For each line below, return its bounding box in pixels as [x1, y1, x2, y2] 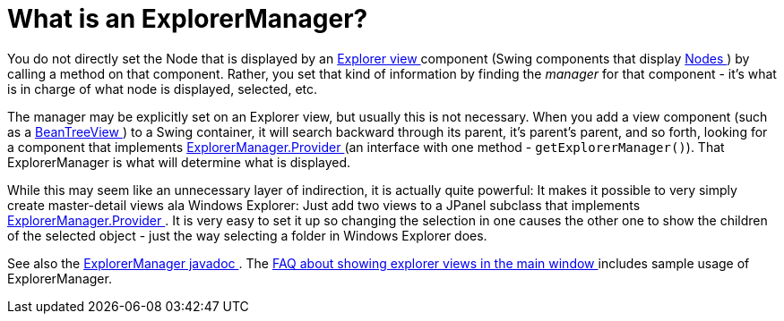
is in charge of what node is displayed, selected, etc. [7, 80, 318, 97]
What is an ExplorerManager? [7, 4, 368, 34]
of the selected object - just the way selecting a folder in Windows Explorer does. [7, 227, 487, 243]
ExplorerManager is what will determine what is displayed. [7, 154, 351, 170]
